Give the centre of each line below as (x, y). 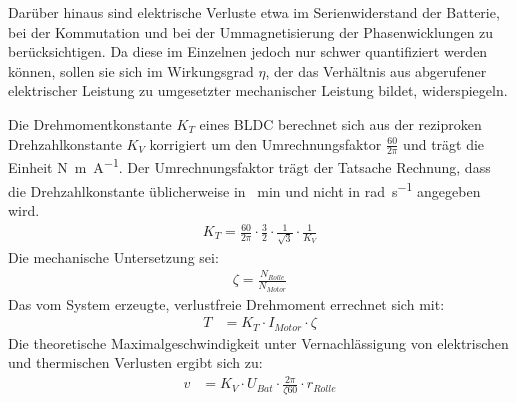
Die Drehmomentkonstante (90, 123)
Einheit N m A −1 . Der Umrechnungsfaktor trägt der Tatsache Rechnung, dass (249, 166)
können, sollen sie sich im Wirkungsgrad (131, 70)
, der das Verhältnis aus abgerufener (376, 70)
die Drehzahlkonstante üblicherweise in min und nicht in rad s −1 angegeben (244, 189)
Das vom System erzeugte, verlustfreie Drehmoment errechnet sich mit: (226, 303)
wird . (24, 209)
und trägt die (444, 143)
